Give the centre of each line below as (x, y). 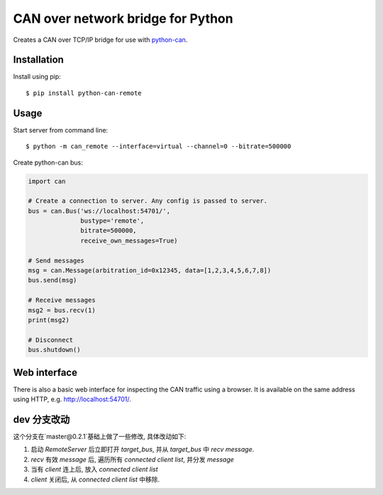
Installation (38, 60)
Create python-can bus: (48, 162)
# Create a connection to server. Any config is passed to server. (148, 201)
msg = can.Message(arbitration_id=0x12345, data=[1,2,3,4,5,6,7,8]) (150, 271)
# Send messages (56, 260)
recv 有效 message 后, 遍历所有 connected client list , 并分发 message (132, 459)
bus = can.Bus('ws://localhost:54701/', (99, 211)
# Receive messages (62, 300)
